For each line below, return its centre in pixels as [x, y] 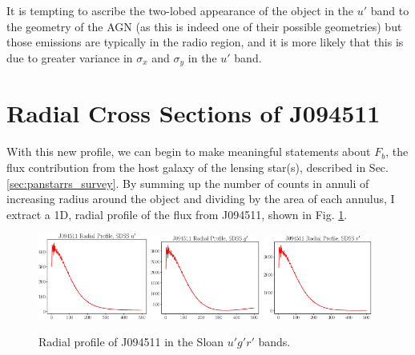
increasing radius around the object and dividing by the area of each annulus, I [201, 199]
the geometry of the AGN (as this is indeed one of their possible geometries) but [204, 26]
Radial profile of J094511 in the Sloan [131, 342]
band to [390, 10]
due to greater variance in [70, 57]
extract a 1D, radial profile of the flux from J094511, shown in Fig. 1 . [177, 214]
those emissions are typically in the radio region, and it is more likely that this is [205, 42]
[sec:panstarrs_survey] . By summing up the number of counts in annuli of [188, 183]
